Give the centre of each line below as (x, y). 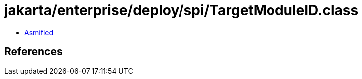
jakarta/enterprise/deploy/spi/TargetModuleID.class (181, 10)
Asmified (39, 32)
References (34, 52)
